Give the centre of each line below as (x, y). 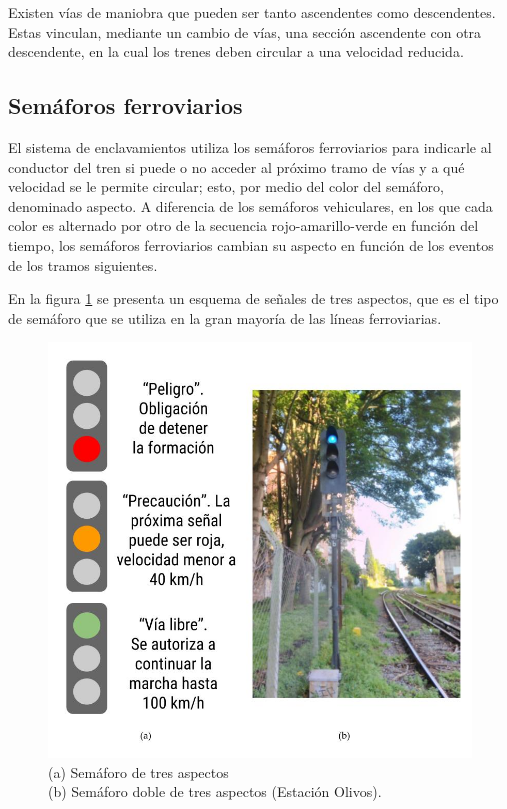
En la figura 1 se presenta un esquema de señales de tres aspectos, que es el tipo (253, 298)
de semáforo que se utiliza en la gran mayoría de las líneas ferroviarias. (225, 317)
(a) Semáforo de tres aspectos (138, 771)
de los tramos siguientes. (83, 264)
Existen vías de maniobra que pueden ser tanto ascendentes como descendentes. (252, 12)
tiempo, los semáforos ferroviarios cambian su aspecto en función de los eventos (251, 244)
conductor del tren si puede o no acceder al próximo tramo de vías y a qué (236, 166)
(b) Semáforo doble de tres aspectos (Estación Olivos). (215, 791)
